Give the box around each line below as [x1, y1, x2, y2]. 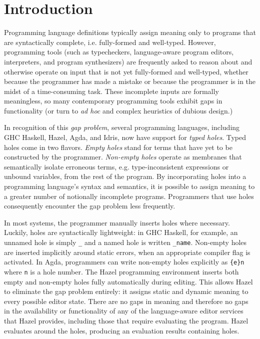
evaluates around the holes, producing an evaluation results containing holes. [4, 325, 239, 335]
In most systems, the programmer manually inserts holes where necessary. [4, 217, 230, 227]
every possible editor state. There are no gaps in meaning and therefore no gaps [4, 295, 248, 306]
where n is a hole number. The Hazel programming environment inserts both [4, 266, 239, 276]
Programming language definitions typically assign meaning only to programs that [4, 27, 256, 37]
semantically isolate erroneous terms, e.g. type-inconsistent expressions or [4, 161, 229, 171]
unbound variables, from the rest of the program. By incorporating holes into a [4, 171, 246, 181]
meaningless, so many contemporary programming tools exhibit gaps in [4, 95, 222, 106]
